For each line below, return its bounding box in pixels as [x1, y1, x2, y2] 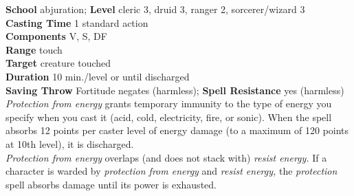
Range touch [5, 42, 63, 56]
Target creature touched [5, 56, 111, 70]
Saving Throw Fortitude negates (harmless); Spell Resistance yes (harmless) [5, 83, 344, 97]
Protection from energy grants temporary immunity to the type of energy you [5, 96, 332, 111]
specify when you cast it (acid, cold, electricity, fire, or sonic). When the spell [5, 109, 332, 124]
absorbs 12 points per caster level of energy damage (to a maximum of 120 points [5, 123, 349, 138]
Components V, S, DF [5, 29, 107, 43]
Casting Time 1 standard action [5, 15, 148, 30]
